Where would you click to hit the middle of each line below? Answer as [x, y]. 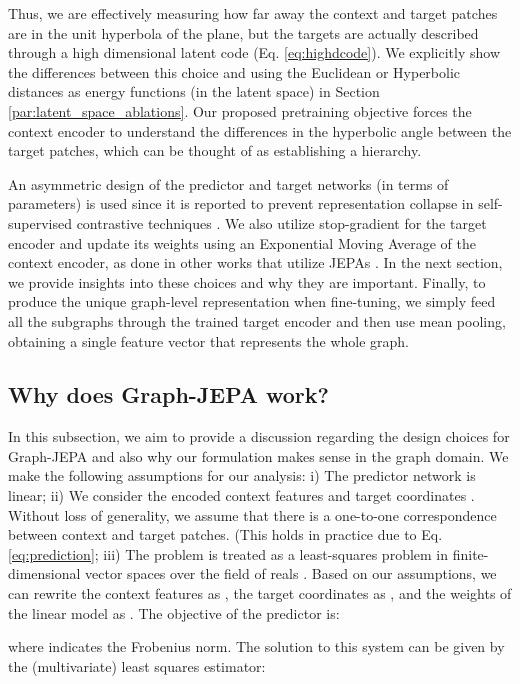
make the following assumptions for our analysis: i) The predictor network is [242, 475]
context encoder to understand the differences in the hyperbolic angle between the [260, 130]
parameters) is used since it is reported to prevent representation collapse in [241, 203]
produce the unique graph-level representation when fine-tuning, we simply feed [252, 301]
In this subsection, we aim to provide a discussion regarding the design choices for [259, 436]
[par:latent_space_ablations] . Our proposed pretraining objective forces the [240, 110]
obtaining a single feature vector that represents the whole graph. [208, 340]
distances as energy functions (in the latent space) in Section [194, 91]
